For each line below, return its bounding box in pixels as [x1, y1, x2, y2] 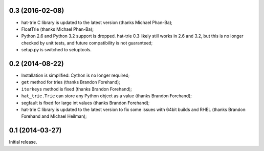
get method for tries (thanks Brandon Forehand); [21, 79, 121, 85]
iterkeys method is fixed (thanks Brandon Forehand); [21, 86, 132, 92]
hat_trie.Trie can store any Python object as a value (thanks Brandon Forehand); [21, 93, 192, 99]
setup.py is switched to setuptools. [21, 47, 92, 53]
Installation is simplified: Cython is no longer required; [21, 72, 130, 78]
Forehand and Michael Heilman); [21, 113, 87, 119]
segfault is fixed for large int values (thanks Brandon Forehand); [21, 100, 150, 106]
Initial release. [9, 139, 37, 145]
